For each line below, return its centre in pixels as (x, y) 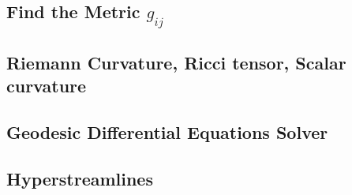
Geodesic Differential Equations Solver (167, 132)
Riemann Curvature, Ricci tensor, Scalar (176, 62)
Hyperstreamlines (80, 178)
